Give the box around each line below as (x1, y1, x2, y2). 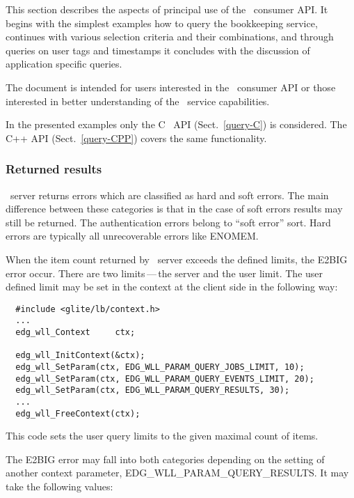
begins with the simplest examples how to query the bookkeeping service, (6, 15, 318, 30)
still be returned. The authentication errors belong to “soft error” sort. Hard (6, 215, 331, 229)
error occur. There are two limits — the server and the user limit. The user (6, 265, 323, 280)
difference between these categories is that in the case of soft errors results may (6, 201, 343, 216)
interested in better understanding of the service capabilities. (6, 93, 270, 108)
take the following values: (6, 479, 113, 494)
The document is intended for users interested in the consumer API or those (6, 79, 336, 94)
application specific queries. (6, 56, 122, 71)
